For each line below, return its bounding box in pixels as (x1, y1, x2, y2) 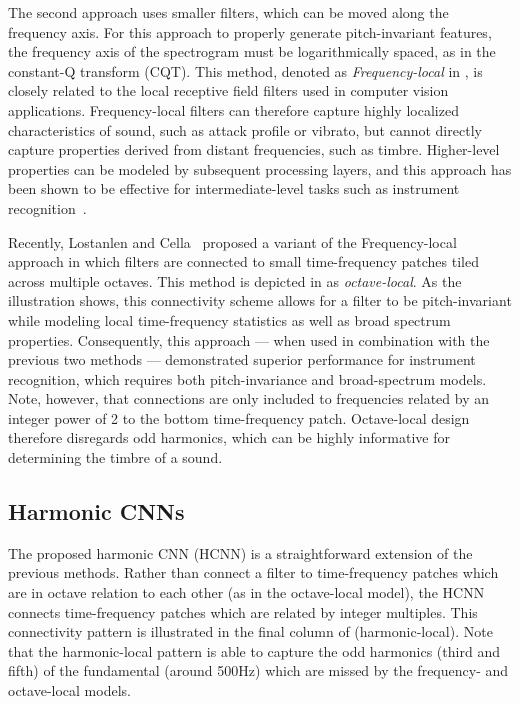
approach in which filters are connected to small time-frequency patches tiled (8, 251, 479, 272)
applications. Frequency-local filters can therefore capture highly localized (8, 99, 459, 120)
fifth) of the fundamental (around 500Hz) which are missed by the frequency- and (8, 660, 509, 681)
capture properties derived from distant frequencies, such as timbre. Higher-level (8, 139, 500, 160)
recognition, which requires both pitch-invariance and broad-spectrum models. (8, 368, 487, 389)
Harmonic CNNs (8, 496, 185, 527)
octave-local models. (8, 680, 131, 701)
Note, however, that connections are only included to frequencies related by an (8, 388, 489, 409)
